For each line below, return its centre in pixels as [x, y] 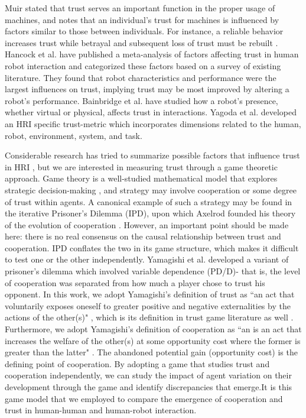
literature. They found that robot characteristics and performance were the [141, 77]
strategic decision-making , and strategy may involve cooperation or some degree [151, 189]
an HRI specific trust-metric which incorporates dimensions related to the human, [153, 123]
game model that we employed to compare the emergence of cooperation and [144, 398]
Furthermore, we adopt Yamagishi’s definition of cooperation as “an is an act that [153, 329]
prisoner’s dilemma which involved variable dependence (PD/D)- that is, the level [153, 271]
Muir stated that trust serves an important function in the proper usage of [140, 8]
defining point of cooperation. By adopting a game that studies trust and [137, 363]
